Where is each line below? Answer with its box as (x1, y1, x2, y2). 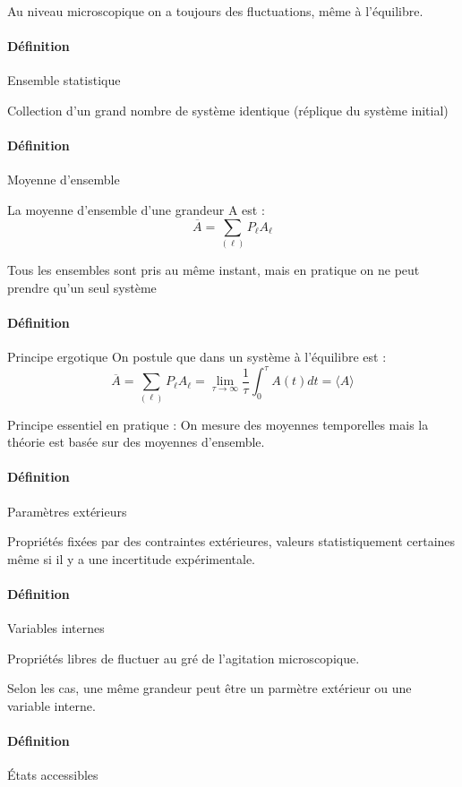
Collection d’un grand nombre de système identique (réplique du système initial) (7, 100, 449, 119)
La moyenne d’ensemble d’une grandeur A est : (7, 200, 265, 218)
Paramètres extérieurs (7, 501, 127, 520)
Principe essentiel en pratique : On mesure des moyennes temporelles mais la (7, 415, 429, 433)
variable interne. (7, 696, 96, 714)
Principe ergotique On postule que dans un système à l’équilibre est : (7, 347, 387, 366)
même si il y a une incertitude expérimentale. (7, 549, 256, 568)
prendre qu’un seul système (7, 278, 157, 296)
